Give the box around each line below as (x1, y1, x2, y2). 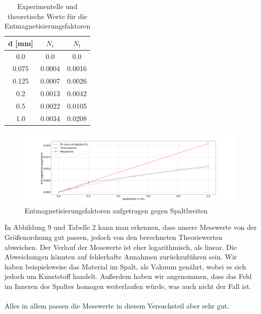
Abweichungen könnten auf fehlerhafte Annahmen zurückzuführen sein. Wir (5, 251, 237, 262)
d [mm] (8, 38, 34, 48)
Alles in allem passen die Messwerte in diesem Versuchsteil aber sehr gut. (5, 300, 229, 311)
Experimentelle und (17, 1, 78, 11)
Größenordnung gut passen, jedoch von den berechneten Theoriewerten (5, 231, 222, 242)
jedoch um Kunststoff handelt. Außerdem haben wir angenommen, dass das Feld (5, 271, 252, 281)
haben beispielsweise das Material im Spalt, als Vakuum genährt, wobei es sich (5, 261, 246, 271)
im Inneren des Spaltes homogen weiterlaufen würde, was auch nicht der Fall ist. (5, 280, 251, 291)
